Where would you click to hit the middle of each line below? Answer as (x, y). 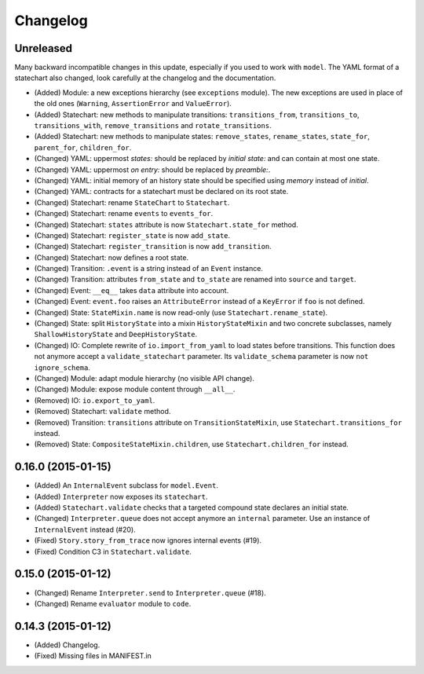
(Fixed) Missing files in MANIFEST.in (93, 656)
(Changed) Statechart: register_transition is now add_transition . (153, 247)
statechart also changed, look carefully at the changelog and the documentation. (145, 78)
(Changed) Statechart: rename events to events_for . (124, 214)
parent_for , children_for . (83, 147)
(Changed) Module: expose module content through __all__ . (135, 390)
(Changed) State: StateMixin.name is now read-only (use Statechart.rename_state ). (181, 312)
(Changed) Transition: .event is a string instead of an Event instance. (148, 269)
